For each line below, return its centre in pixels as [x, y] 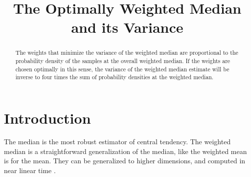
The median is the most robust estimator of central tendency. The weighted [117, 141]
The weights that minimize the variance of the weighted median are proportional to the [127, 53]
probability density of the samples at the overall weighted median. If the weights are [123, 61]
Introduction [47, 118]
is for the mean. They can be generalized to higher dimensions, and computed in [125, 161]
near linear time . [30, 170]
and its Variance [127, 27]
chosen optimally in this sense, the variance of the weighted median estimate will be [122, 69]
